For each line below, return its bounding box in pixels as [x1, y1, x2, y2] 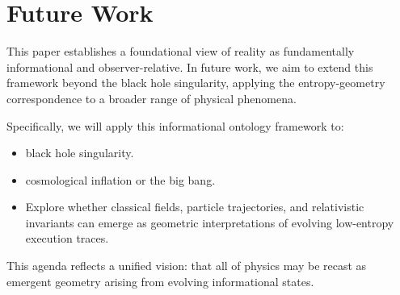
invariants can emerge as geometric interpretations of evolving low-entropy [25, 214, 394, 231]
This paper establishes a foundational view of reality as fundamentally [6, 43, 355, 60]
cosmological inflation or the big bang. [25, 171, 216, 188]
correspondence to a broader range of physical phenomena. [6, 89, 297, 106]
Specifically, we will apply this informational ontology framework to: [6, 117, 344, 134]
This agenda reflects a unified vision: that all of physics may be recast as [6, 257, 367, 274]
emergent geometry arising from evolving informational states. [6, 272, 314, 289]
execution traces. [25, 230, 109, 247]
